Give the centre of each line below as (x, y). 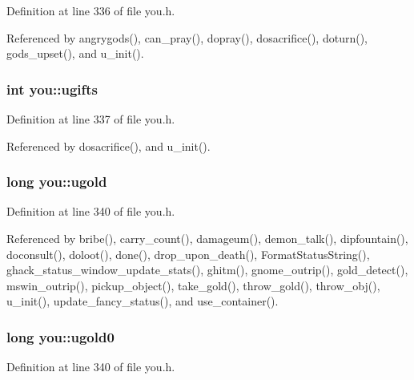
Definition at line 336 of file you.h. (91, 10)
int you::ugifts (52, 89)
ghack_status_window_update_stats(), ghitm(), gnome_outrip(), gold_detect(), (207, 270)
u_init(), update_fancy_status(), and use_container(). (143, 301)
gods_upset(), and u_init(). (75, 53)
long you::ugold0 (60, 336)
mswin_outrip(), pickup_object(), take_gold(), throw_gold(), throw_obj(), (193, 285)
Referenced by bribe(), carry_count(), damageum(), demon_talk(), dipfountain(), (207, 238)
